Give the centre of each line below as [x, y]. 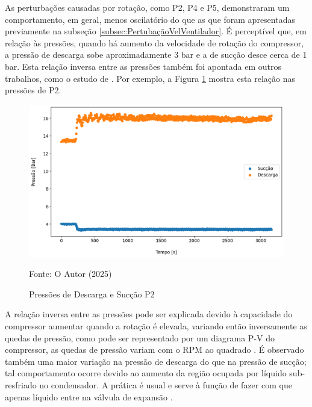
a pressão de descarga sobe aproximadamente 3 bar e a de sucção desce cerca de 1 [156, 54]
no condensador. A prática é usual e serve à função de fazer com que [166, 384]
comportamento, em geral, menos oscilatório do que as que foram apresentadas [150, 19]
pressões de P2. [33, 90]
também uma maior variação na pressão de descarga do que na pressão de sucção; [156, 361]
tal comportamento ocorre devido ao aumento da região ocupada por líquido [146, 373]
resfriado [21, 384]
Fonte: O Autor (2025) [70, 274]
